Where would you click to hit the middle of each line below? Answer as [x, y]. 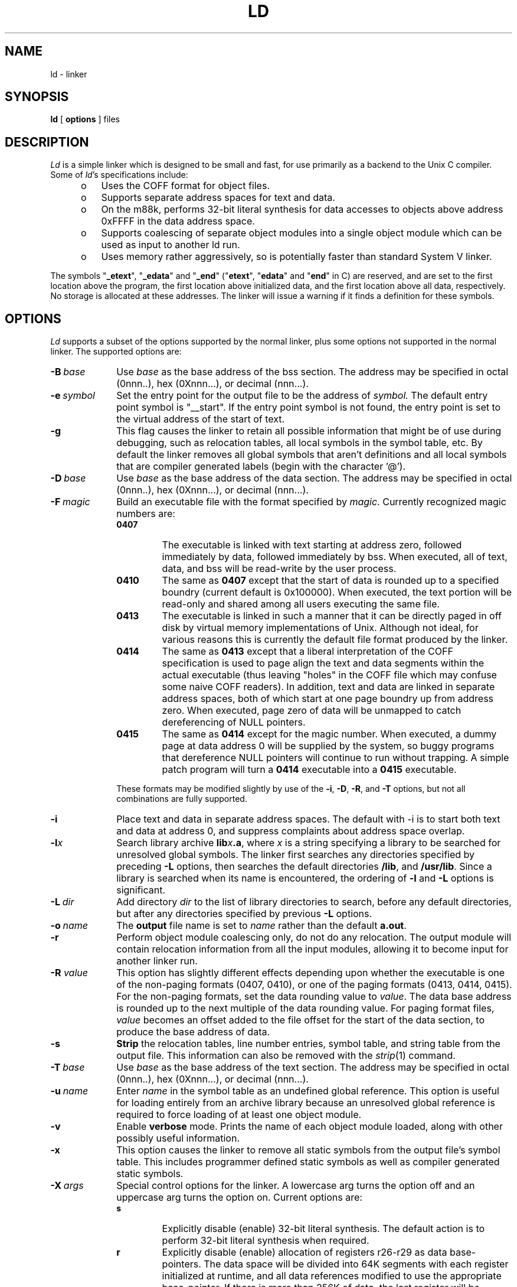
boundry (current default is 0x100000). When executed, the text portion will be [337, 592]
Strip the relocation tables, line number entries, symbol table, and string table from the [308, 1044]
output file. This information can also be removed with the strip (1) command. [286, 1056]
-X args [67, 1186]
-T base [68, 1067]
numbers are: [146, 514]
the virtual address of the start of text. [201, 419]
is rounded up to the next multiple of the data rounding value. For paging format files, [305, 1008]
